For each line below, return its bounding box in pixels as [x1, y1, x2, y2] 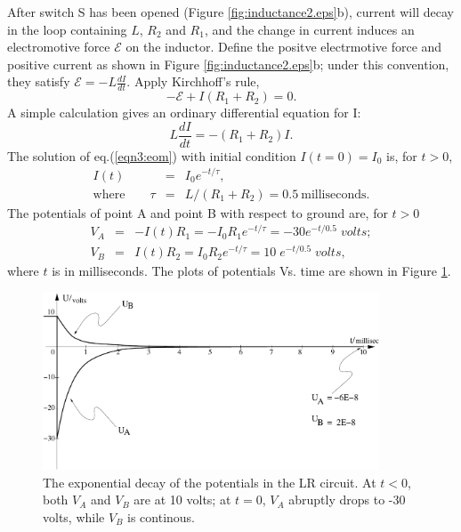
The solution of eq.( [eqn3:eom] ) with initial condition [7, 146, 296, 165]
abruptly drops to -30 [288, 490, 406, 509]
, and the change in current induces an [204, 20, 415, 38]
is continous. [127, 507, 196, 526]
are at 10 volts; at [133, 490, 231, 509]
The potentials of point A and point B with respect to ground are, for [7, 203, 388, 222]
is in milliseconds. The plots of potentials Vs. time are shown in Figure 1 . [52, 262, 451, 280]
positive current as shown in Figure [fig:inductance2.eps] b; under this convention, [7, 54, 449, 73]
